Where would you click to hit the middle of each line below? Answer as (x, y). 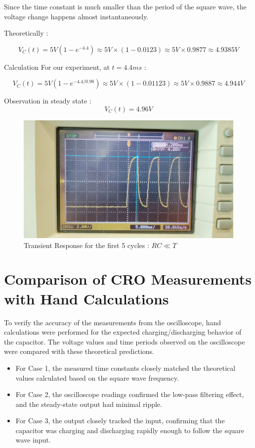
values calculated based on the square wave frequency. (97, 377)
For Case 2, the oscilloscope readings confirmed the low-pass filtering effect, (130, 394)
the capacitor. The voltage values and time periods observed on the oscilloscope (125, 341)
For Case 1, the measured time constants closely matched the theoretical (126, 368)
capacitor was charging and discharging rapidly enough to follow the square (130, 430)
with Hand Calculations (86, 298)
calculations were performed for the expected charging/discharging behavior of (123, 332)
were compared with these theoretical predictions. (79, 351)
